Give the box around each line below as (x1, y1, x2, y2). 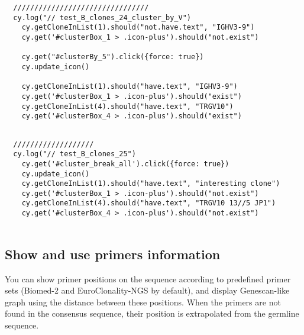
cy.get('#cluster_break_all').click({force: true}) (21, 159, 229, 168)
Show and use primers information (5, 244, 221, 263)
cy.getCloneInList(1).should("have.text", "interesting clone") (21, 179, 280, 188)
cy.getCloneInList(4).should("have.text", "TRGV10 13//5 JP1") (21, 199, 276, 208)
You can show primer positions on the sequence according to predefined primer (5, 272, 291, 285)
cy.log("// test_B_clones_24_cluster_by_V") (13, 13, 191, 22)
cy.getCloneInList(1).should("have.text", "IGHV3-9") (21, 82, 238, 91)
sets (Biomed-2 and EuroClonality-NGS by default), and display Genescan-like (5, 284, 290, 297)
